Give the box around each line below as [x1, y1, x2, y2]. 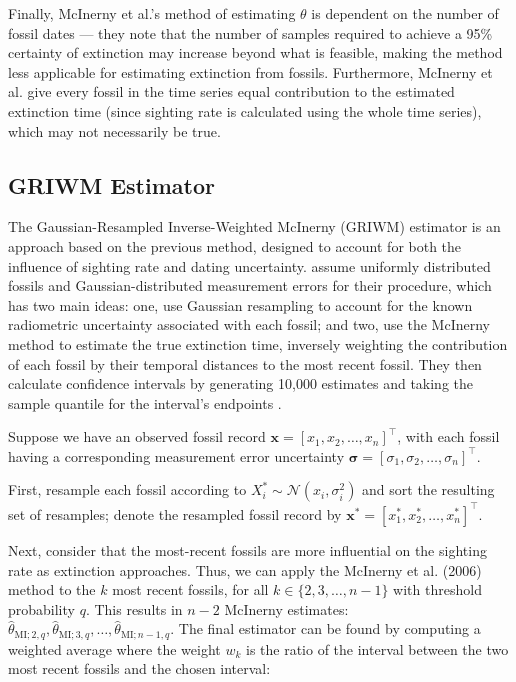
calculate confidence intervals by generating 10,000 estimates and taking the [8, 373, 474, 394]
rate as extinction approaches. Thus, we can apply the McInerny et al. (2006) [8, 559, 482, 580]
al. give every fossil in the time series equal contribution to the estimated [8, 81, 455, 102]
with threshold [393, 579, 482, 600]
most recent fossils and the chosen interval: [8, 658, 271, 679]
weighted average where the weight [8, 638, 221, 659]
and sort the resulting [362, 479, 495, 500]
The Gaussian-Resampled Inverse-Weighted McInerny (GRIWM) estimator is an [8, 216, 501, 237]
